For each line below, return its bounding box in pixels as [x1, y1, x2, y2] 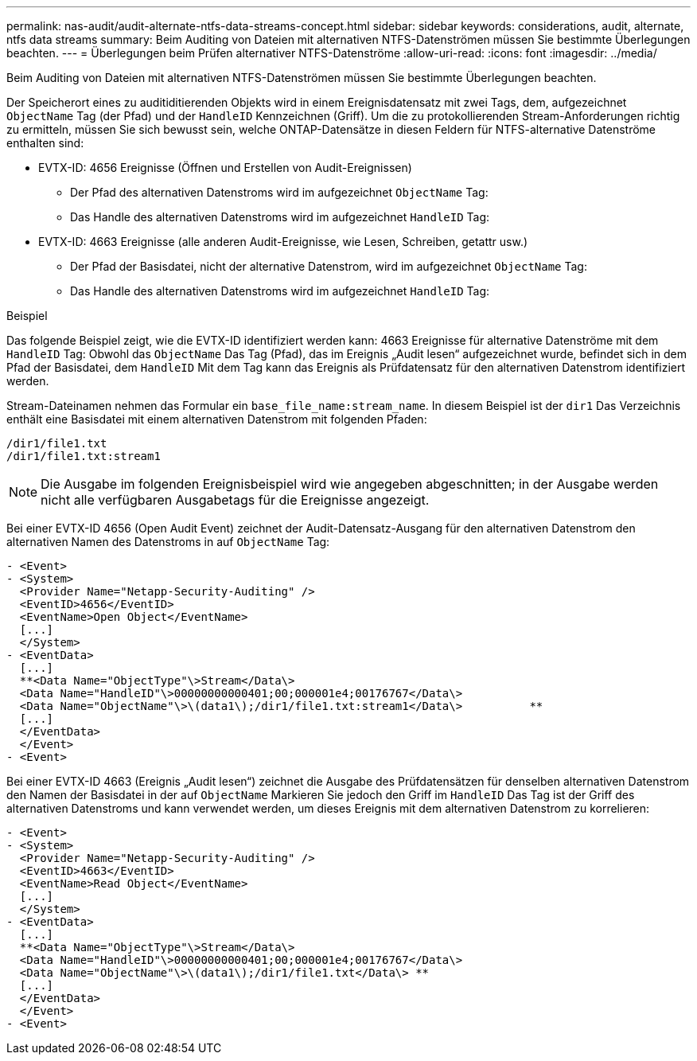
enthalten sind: [6, 136, 84, 150]
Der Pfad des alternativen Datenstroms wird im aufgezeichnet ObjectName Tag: [70, 185, 489, 199]
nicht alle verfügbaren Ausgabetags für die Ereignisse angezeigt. [41, 492, 430, 508]
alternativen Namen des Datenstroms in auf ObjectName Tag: [6, 535, 330, 548]
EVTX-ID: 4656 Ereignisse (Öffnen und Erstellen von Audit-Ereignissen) [38, 161, 412, 174]
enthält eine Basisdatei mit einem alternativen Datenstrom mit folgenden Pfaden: [6, 412, 427, 426]
